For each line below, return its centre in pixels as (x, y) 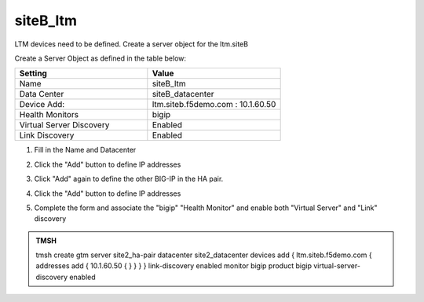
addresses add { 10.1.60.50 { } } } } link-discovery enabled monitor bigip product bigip (174, 266)
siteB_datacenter (183, 94)
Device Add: (42, 105)
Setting (33, 73)
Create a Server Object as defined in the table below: (101, 58)
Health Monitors (49, 115)
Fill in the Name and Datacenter (85, 150)
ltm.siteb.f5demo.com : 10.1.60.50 (214, 105)
